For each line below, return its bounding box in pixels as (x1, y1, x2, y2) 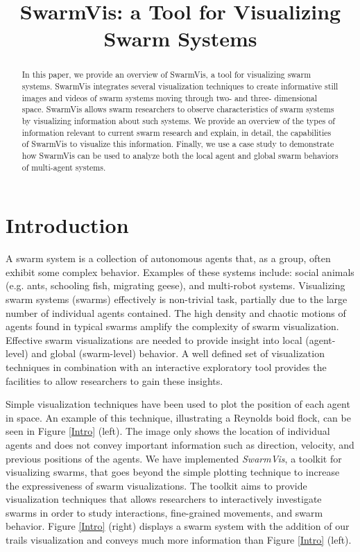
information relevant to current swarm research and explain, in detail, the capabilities (22, 126, 332, 138)
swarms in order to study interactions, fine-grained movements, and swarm (6, 505, 323, 519)
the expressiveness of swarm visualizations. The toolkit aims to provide (6, 478, 307, 492)
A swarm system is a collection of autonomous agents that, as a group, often (6, 251, 331, 266)
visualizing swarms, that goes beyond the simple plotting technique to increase (6, 465, 340, 479)
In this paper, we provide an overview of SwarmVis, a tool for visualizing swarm (22, 69, 311, 80)
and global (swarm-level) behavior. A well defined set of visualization (31, 346, 325, 361)
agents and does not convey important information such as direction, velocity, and (6, 437, 354, 451)
